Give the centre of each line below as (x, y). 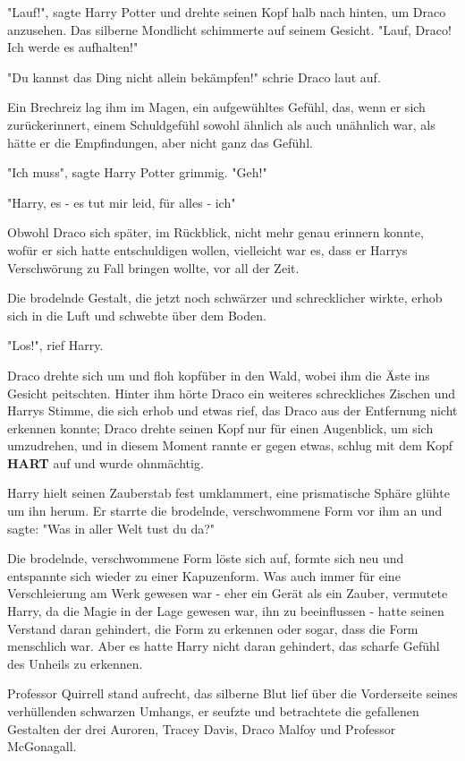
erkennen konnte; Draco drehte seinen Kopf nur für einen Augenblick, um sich (220, 428)
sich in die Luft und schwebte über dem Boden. (137, 315)
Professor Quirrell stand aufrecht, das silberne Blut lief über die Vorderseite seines (232, 693)
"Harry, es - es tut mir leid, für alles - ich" (122, 202)
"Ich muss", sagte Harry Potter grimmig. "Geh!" (137, 172)
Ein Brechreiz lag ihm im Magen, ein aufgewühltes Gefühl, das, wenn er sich (216, 107)
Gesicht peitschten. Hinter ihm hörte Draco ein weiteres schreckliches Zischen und (231, 393)
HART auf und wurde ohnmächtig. (106, 462)
